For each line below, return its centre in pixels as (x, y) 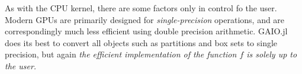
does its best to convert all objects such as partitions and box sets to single (141, 42)
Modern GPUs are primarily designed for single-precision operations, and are (145, 19)
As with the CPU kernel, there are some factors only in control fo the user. (141, 8)
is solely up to (272, 54)
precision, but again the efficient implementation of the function (121, 54)
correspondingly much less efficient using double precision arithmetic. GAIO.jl (146, 31)
